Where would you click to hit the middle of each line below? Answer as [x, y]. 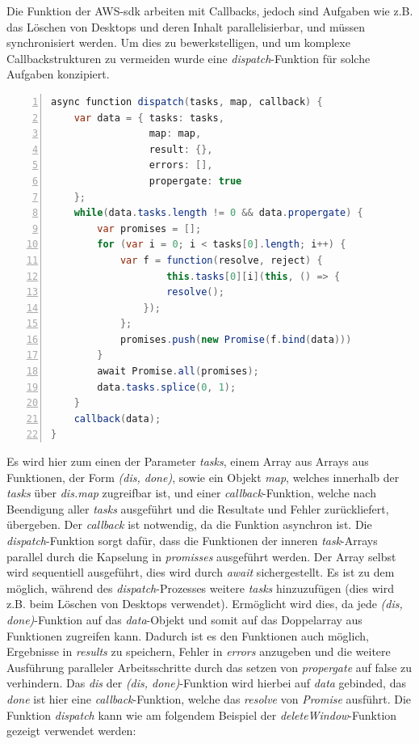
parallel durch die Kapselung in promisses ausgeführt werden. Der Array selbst [201, 556]
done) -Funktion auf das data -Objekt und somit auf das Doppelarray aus [184, 619]
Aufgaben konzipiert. [58, 74]
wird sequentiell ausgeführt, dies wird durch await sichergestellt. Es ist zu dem [201, 572]
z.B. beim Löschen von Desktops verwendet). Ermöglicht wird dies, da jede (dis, [205, 604]
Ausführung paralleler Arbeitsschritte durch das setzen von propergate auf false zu [209, 667]
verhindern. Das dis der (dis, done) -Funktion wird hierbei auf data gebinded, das [206, 683]
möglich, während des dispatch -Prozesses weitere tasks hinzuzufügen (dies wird [200, 588]
